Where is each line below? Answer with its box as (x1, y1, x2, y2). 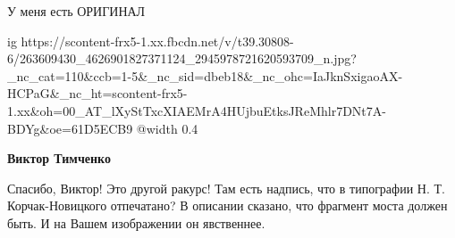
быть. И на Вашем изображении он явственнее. (7, 213, 265, 232)
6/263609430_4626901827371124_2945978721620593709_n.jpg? (7, 49, 357, 68)
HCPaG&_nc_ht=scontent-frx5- (7, 84, 188, 103)
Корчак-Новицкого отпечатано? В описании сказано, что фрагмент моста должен (7, 196, 448, 215)
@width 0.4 (136, 119, 198, 137)
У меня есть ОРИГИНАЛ (7, 2, 146, 20)
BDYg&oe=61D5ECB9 (7, 119, 133, 137)
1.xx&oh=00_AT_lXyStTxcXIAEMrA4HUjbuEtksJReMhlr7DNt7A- (7, 101, 386, 119)
